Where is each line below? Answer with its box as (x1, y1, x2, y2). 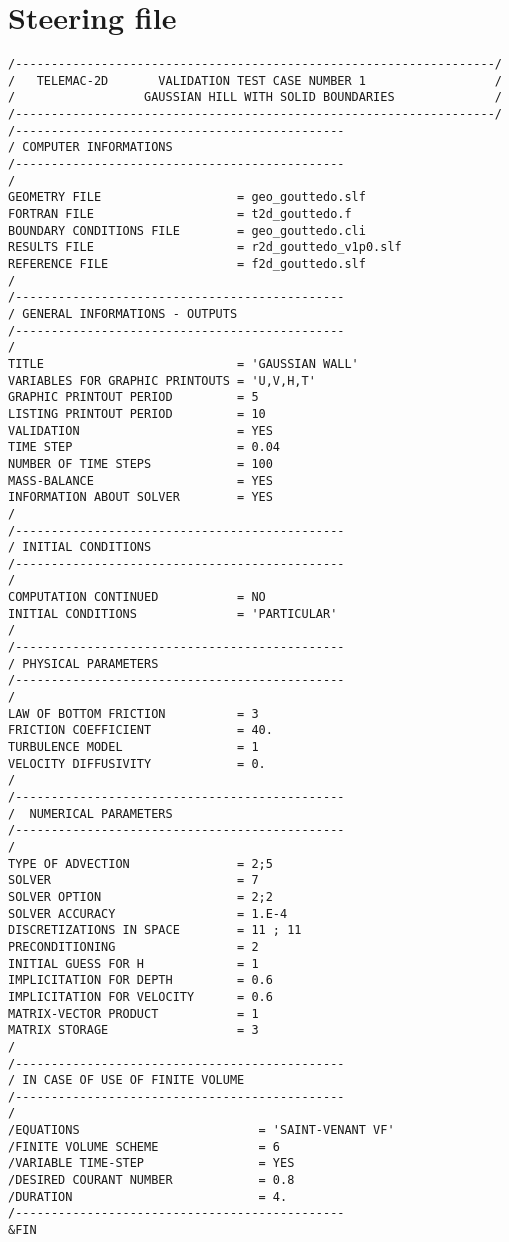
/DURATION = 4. (8, 1189, 288, 1204)
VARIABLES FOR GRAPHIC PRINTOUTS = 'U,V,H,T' (8, 373, 316, 388)
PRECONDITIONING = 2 (8, 939, 259, 954)
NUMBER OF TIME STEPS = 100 (8, 456, 273, 471)
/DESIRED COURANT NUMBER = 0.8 (8, 1173, 295, 1188)
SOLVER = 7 (8, 873, 259, 888)
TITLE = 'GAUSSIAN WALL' (8, 356, 359, 371)
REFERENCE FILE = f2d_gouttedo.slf (8, 257, 366, 271)
